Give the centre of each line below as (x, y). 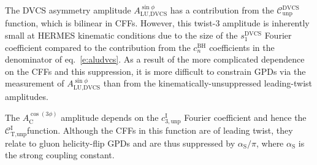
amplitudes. (27, 96)
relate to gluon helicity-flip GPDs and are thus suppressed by (120, 143)
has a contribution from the (222, 10)
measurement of (35, 83)
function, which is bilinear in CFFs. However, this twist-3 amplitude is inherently (157, 23)
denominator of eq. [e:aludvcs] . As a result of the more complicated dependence (155, 59)
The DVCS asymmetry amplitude (68, 10)
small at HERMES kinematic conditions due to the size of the (121, 35)
